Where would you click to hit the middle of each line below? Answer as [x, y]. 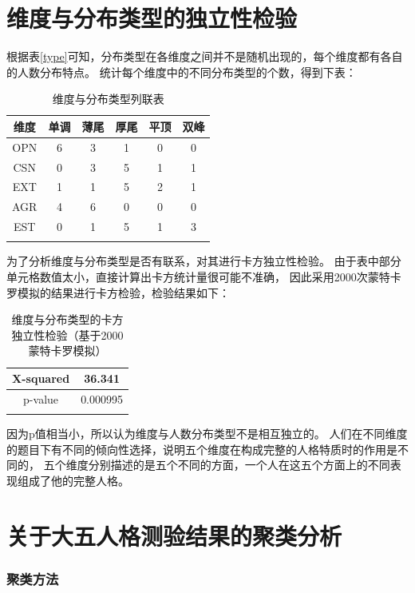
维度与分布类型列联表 [108, 99]
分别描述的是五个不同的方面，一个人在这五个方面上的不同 [239, 465]
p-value [41, 398]
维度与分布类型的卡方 [67, 319]
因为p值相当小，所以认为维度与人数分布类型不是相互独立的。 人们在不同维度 [207, 434]
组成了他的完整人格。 [73, 480]
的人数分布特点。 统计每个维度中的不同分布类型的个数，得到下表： [182, 72]
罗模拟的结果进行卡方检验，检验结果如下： [118, 292]
